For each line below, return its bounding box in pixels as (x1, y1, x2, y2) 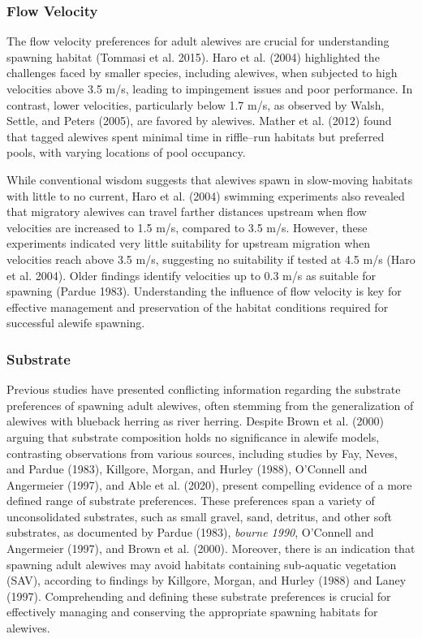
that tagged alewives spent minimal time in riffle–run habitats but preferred (6, 127, 385, 145)
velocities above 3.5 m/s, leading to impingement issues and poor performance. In (6, 80, 413, 97)
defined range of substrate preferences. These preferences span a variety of (6, 492, 375, 509)
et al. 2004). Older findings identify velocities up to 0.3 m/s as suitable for (6, 266, 377, 283)
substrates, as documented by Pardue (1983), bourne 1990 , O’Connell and (6, 524, 374, 541)
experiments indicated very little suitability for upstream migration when (6, 235, 371, 252)
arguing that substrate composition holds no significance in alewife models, (6, 428, 380, 445)
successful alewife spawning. (6, 314, 145, 331)
